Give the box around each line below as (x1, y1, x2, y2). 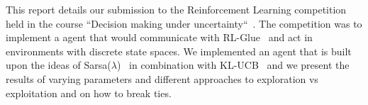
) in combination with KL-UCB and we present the (116, 57, 350, 72)
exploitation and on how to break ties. (6, 85, 172, 100)
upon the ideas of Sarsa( (6, 57, 111, 72)
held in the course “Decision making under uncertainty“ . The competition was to (6, 16, 362, 31)
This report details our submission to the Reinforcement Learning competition (6, 2, 347, 16)
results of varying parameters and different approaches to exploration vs (6, 71, 318, 86)
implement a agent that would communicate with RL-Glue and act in (6, 30, 313, 45)
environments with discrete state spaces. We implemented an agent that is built (6, 43, 352, 58)
